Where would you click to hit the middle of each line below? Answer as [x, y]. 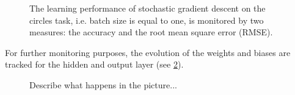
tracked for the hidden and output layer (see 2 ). [94, 64]
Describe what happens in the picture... [103, 84]
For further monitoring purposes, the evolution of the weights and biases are [148, 52]
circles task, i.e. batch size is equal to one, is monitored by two [147, 20]
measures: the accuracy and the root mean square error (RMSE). [151, 32]
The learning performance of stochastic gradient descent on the [147, 8]
